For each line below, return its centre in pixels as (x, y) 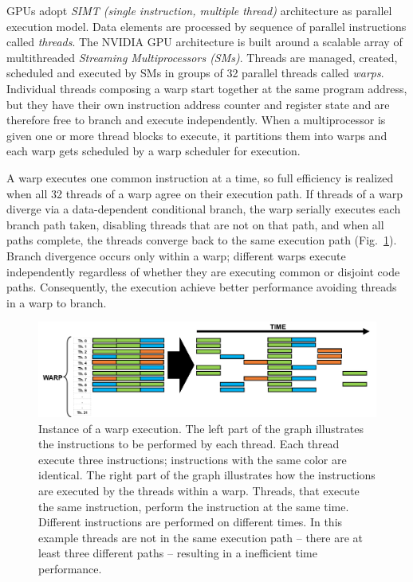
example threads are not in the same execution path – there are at (201, 537)
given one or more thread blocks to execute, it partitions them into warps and (197, 135)
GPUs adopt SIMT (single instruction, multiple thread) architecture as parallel (199, 10)
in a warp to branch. (57, 302)
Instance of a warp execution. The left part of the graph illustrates (201, 428)
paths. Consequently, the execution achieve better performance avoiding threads (202, 287)
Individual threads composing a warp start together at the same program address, (207, 88)
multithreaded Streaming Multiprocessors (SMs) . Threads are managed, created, (202, 57)
